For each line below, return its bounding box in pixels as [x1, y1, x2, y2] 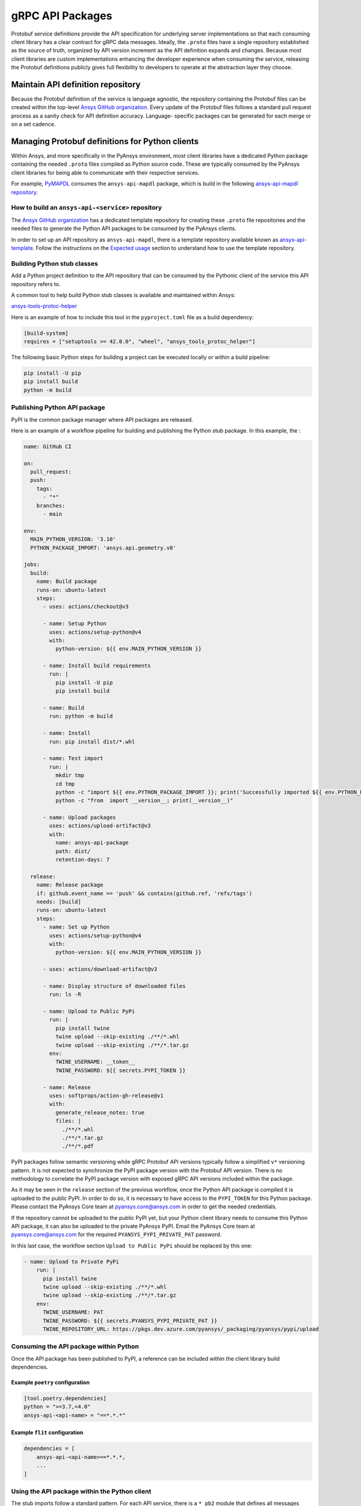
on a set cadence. [11, 120, 56, 128]
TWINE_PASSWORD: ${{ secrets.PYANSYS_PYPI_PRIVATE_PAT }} [43, 1317, 218, 1324]
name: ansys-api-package [55, 839, 129, 846]
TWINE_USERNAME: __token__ [55, 1058, 135, 1066]
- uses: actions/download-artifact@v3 [43, 966, 158, 973]
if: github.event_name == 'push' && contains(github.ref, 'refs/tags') [36, 890, 253, 897]
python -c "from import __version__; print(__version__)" [55, 797, 233, 804]
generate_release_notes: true [55, 1109, 144, 1116]
